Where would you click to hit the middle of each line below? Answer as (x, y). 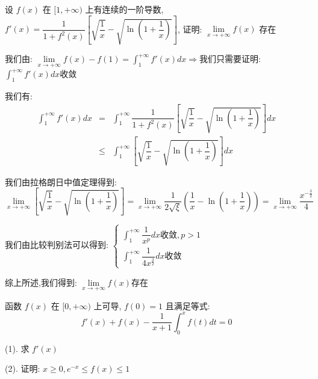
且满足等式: (188, 305)
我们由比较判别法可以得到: (57, 245)
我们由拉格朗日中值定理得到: (61, 181)
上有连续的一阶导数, (124, 9)
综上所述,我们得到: (41, 282)
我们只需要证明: (230, 59)
